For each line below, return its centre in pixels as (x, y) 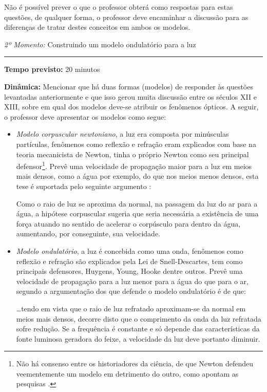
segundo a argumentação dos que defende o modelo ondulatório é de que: (131, 291)
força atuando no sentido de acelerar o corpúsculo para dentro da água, (128, 223)
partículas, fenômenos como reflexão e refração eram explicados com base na (136, 144)
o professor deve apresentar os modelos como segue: (85, 116)
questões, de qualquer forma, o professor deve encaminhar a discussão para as (126, 17)
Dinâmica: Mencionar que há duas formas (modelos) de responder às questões (129, 86)
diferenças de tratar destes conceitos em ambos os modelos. (97, 27)
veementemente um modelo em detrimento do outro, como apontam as (127, 373)
